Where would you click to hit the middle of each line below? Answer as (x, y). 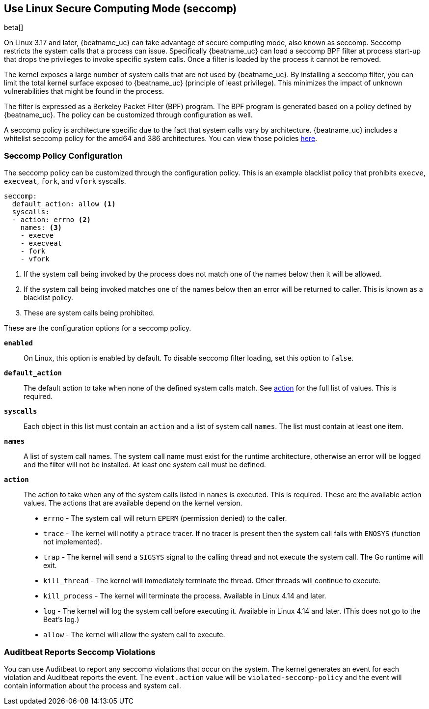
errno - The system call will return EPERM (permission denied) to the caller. (165, 518)
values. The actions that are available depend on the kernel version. (133, 503)
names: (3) (41, 228)
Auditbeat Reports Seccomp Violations (80, 652)
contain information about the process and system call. (93, 685)
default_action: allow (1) (64, 204)
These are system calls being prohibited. (89, 313)
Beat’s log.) (61, 620)
